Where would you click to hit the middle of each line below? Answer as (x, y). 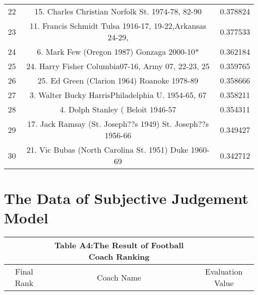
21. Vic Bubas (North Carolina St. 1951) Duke (107, 149)
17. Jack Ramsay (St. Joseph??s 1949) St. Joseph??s (118, 124)
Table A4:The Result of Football (119, 245)
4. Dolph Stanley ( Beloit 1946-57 (118, 109)
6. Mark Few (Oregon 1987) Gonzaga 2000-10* (118, 51)
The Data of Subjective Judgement (126, 198)
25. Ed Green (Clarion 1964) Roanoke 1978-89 (118, 80)
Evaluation (224, 272)
